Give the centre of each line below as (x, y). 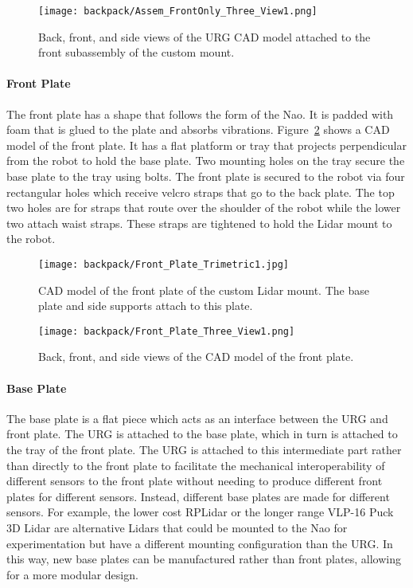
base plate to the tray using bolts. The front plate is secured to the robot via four (206, 176)
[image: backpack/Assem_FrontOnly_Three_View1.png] (178, 11)
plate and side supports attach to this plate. (146, 306)
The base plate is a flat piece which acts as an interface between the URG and (197, 418)
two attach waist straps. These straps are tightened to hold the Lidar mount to (199, 223)
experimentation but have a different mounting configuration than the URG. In (200, 543)
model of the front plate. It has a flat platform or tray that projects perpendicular (206, 145)
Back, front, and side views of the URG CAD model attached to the (205, 36)
